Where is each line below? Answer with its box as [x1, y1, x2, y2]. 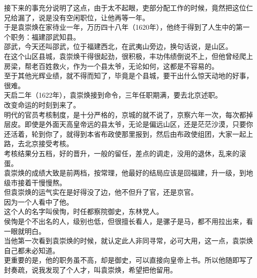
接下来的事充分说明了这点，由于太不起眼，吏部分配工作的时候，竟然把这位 [4, 2, 246, 12]
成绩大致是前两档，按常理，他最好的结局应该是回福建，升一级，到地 [31, 167, 253, 178]
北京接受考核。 [24, 138, 73, 149]
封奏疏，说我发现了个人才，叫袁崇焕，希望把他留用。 [4, 265, 177, 275]
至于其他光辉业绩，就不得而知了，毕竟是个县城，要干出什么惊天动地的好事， [4, 70, 253, 81]
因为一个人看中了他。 [4, 196, 73, 207]
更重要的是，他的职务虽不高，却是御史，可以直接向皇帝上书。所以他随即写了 [4, 255, 253, 265]
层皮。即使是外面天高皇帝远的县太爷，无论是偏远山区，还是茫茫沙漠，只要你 [4, 119, 253, 129]
